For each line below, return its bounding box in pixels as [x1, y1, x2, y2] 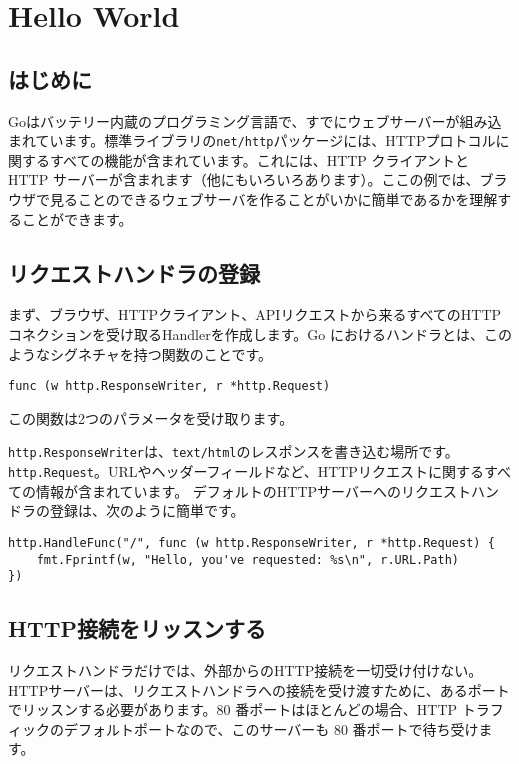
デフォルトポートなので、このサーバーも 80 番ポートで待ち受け [63, 718, 479, 739]
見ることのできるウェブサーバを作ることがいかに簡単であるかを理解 [49, 189, 498, 210]
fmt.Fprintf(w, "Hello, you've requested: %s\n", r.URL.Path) [36, 552, 460, 567]
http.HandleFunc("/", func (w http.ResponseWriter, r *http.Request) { [8, 535, 495, 550]
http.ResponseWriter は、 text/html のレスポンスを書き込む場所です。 [8, 441, 459, 462]
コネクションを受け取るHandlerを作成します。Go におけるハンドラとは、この [8, 324, 512, 344]
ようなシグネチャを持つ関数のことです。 [8, 343, 273, 364]
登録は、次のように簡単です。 [49, 500, 245, 521]
